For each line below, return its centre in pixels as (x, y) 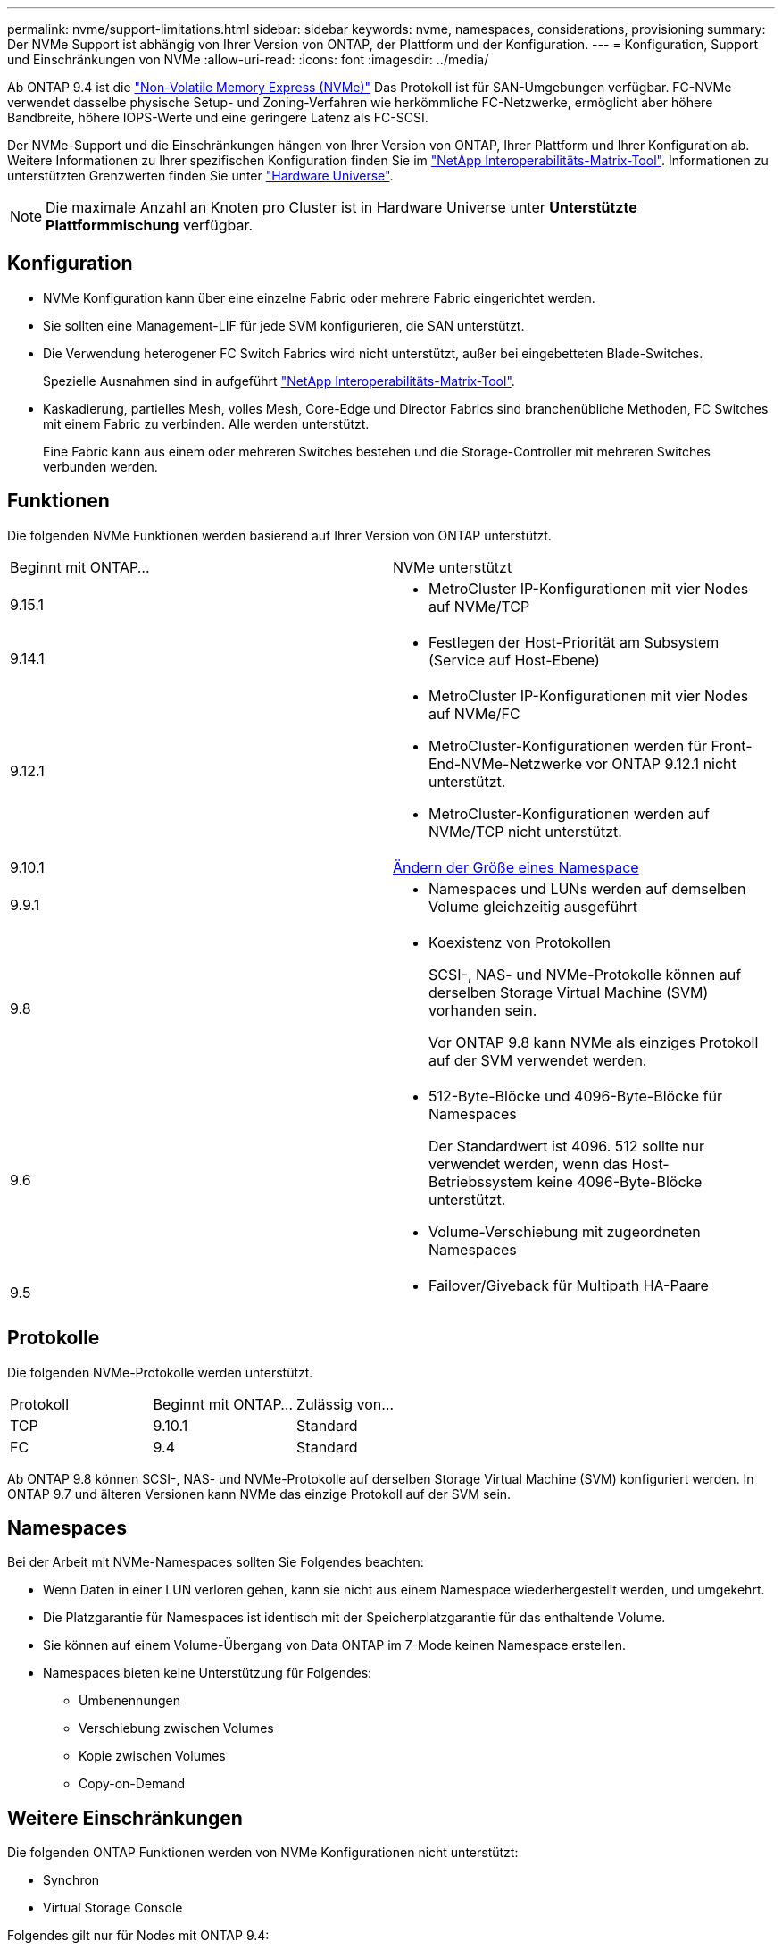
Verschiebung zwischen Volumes (176, 1728)
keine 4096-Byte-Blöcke (620, 1181)
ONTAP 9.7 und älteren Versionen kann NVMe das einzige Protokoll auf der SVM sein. (259, 1494)
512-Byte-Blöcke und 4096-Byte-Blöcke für (575, 1096)
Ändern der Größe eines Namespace (516, 867)
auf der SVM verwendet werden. (538, 1060)
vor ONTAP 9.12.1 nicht (661, 763)
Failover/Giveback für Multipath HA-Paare (569, 1285)
